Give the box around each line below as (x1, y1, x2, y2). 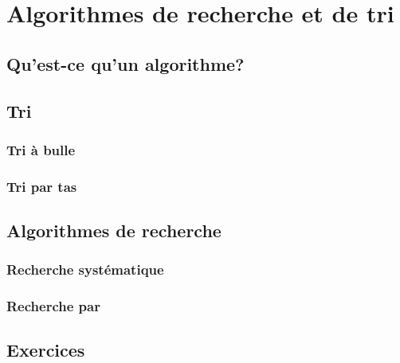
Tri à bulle (6, 139, 76, 159)
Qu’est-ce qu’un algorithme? (6, 51, 245, 76)
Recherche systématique (6, 260, 164, 279)
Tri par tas (6, 176, 77, 196)
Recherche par (6, 296, 100, 316)
